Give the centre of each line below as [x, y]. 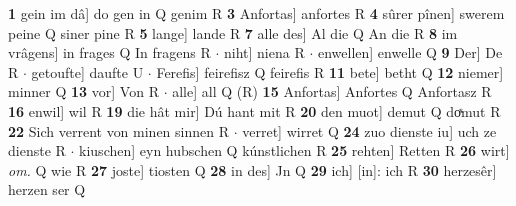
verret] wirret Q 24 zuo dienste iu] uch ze [369, 130]
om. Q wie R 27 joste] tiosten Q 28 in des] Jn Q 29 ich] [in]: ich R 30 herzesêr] [252, 169]
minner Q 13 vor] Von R [83, 91]
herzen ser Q [47, 189]
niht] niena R [264, 52]
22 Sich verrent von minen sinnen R [119, 130]
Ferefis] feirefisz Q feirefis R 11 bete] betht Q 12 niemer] [330, 71]
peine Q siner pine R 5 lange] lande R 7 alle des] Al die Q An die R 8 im [233, 32]
